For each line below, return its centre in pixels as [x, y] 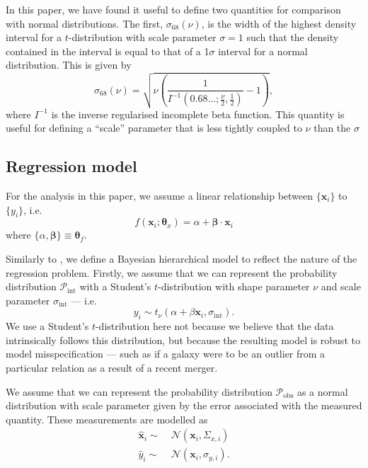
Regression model [71, 166]
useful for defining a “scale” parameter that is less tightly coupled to [154, 128]
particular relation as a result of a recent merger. [112, 367]
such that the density [293, 37]
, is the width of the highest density [279, 23]
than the [332, 128]
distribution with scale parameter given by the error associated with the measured [184, 405]
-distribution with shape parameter [234, 286]
